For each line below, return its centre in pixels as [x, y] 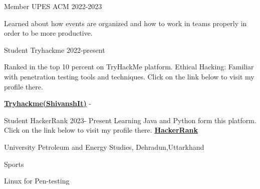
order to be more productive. [48, 33]
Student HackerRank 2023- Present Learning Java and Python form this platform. [130, 120]
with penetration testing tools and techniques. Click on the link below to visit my [129, 76]
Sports [14, 164]
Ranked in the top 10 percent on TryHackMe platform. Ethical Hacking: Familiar [129, 67]
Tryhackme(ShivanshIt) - [48, 103]
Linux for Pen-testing [37, 181]
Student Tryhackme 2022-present [55, 50]
